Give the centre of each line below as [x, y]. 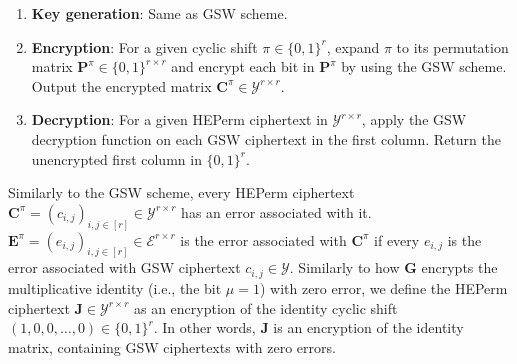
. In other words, [204, 327]
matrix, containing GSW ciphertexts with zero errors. [172, 346]
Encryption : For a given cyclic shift [144, 46]
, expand [353, 46]
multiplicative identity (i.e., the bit [115, 287]
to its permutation [452, 46]
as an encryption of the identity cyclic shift [265, 307]
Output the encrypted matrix [121, 85]
